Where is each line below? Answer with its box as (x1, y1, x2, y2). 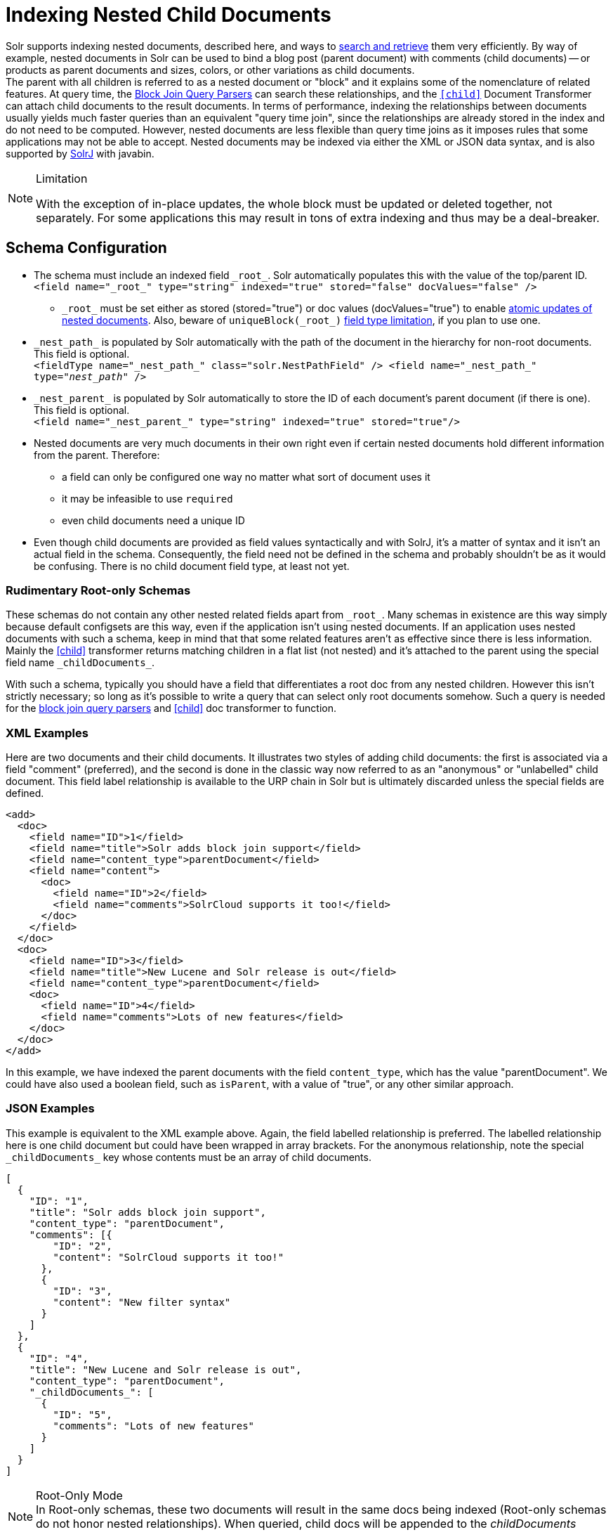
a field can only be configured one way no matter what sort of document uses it (62, 470, 430, 483)
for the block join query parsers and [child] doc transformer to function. (6, 702, 337, 715)
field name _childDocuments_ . (6, 656, 155, 669)
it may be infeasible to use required (62, 492, 233, 505)
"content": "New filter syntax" (53, 1296, 231, 1308)
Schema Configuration (6, 239, 167, 257)
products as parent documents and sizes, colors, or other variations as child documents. (6, 63, 415, 76)
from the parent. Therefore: (34, 448, 160, 461)
